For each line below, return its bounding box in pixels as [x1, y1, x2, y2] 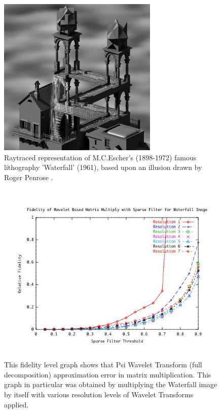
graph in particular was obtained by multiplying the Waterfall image [4, 379, 217, 390]
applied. [4, 399, 29, 409]
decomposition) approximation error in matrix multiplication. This [4, 369, 211, 380]
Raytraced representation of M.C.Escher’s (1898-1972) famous [4, 152, 197, 162]
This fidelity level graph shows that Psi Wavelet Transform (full [4, 359, 202, 370]
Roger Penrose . [4, 171, 53, 182]
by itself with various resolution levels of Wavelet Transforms [4, 389, 194, 400]
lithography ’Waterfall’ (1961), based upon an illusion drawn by [4, 162, 202, 173]
